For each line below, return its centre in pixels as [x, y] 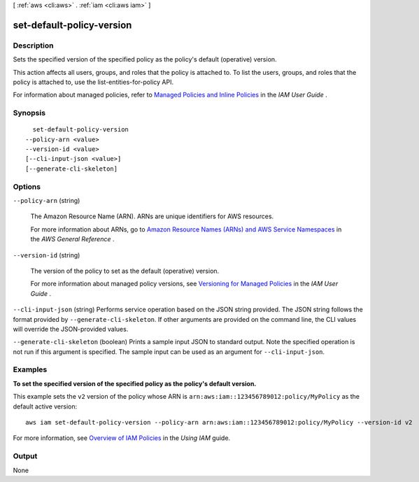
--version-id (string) [47, 255]
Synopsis [29, 113]
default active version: [45, 406]
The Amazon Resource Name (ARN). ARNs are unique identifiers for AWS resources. [152, 216]
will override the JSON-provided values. [71, 329]
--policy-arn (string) [47, 200]
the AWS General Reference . [72, 239]
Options [27, 187]
